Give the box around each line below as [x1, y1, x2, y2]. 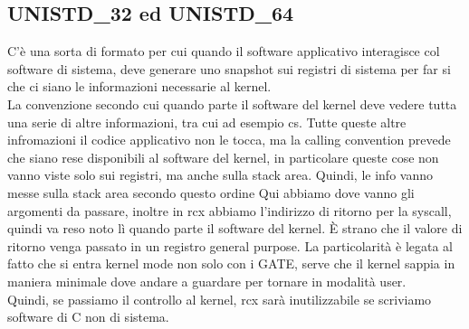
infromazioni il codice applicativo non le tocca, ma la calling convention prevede [7, 130, 451, 149]
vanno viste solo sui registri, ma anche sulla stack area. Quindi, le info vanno [7, 165, 433, 184]
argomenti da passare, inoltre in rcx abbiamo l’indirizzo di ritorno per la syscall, [7, 201, 452, 220]
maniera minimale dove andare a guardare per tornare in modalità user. [7, 271, 407, 290]
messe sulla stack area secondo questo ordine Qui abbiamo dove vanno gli [7, 183, 415, 202]
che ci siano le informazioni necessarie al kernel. [7, 77, 272, 96]
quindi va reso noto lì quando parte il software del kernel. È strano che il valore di [7, 219, 463, 238]
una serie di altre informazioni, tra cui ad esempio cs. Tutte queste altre [7, 112, 407, 131]
